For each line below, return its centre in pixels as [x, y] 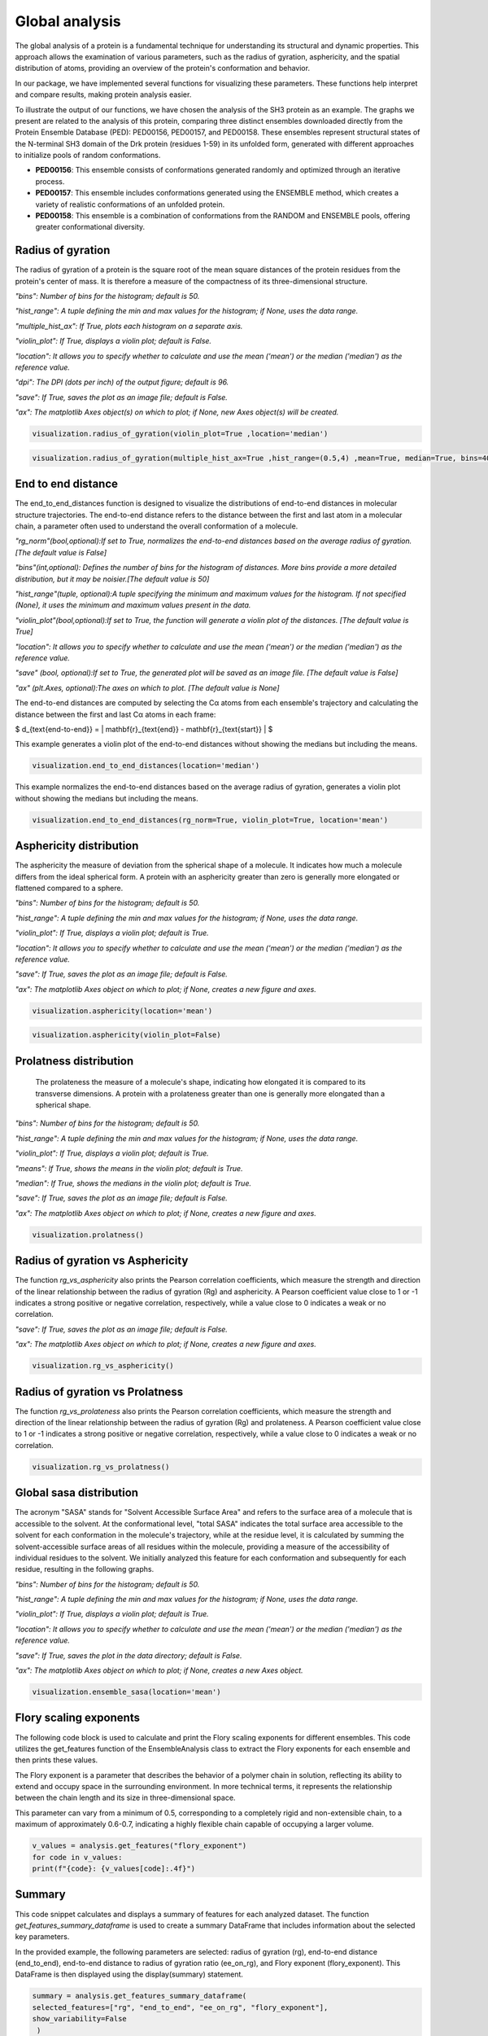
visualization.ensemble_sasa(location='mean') [126, 1692]
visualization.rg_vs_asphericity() [103, 1366]
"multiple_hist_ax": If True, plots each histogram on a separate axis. [129, 326]
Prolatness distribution [74, 1061]
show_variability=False [80, 2019]
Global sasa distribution [76, 1493]
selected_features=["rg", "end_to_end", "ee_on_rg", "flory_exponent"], [180, 2007]
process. [50, 181]
